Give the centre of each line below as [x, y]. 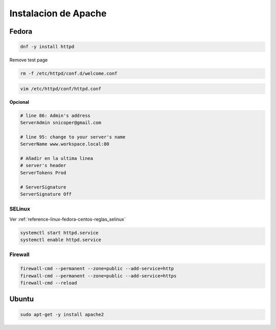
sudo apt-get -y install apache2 [62, 314]
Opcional [19, 102]
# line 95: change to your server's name [73, 137]
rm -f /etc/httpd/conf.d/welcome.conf [69, 74]
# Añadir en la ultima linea [57, 159]
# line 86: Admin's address [55, 115]
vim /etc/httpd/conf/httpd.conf [61, 89]
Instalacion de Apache [58, 13]
